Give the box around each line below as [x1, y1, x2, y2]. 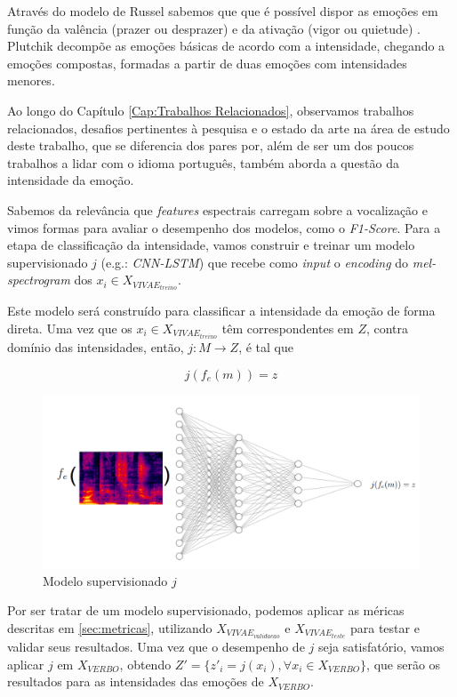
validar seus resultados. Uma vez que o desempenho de [7, 637, 305, 655]
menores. [7, 71, 55, 90]
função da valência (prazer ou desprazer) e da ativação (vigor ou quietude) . [7, 19, 421, 37]
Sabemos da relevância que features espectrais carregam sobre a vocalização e [7, 200, 428, 219]
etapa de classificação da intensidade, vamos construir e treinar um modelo [7, 236, 415, 254]
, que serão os [366, 654, 441, 673]
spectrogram [7, 270, 70, 289]
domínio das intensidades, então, [7, 338, 184, 357]
